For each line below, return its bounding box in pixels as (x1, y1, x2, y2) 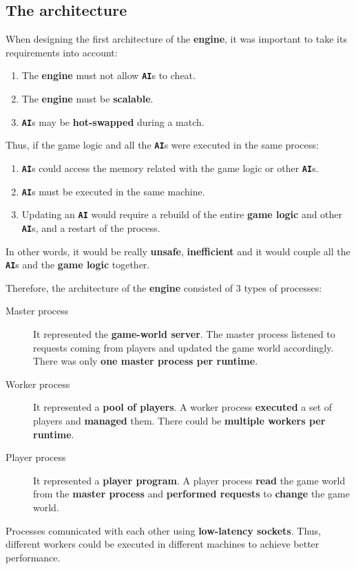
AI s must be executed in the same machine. (21, 184, 205, 198)
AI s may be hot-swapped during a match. (21, 114, 205, 129)
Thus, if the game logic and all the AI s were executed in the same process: (6, 138, 319, 152)
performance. (6, 550, 61, 564)
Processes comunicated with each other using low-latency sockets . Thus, (6, 523, 321, 537)
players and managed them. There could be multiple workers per (33, 413, 326, 427)
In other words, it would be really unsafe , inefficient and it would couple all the (6, 244, 350, 258)
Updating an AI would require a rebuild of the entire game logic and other (21, 207, 343, 222)
